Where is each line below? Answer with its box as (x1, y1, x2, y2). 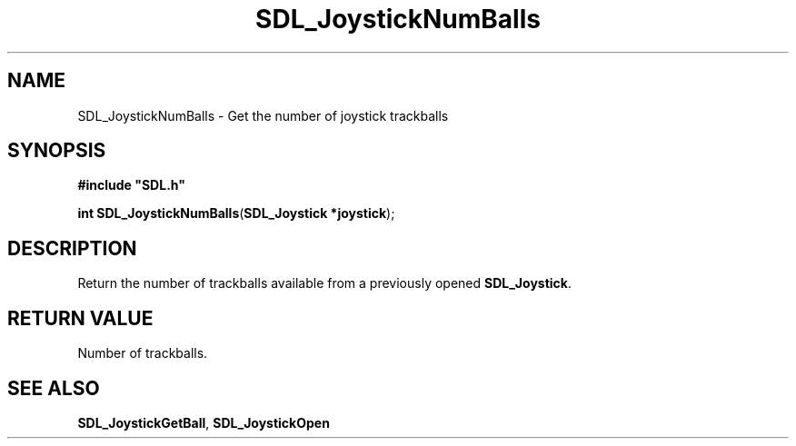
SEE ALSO (7, 376, 100, 400)
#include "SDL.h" (77, 177, 185, 193)
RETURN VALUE (7, 306, 154, 330)
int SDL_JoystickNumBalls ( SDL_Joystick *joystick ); (77, 205, 395, 222)
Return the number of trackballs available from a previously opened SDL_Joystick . (77, 275, 572, 292)
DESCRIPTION (7, 236, 137, 260)
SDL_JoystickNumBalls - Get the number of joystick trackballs (77, 107, 449, 124)
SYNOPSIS (7, 139, 106, 163)
